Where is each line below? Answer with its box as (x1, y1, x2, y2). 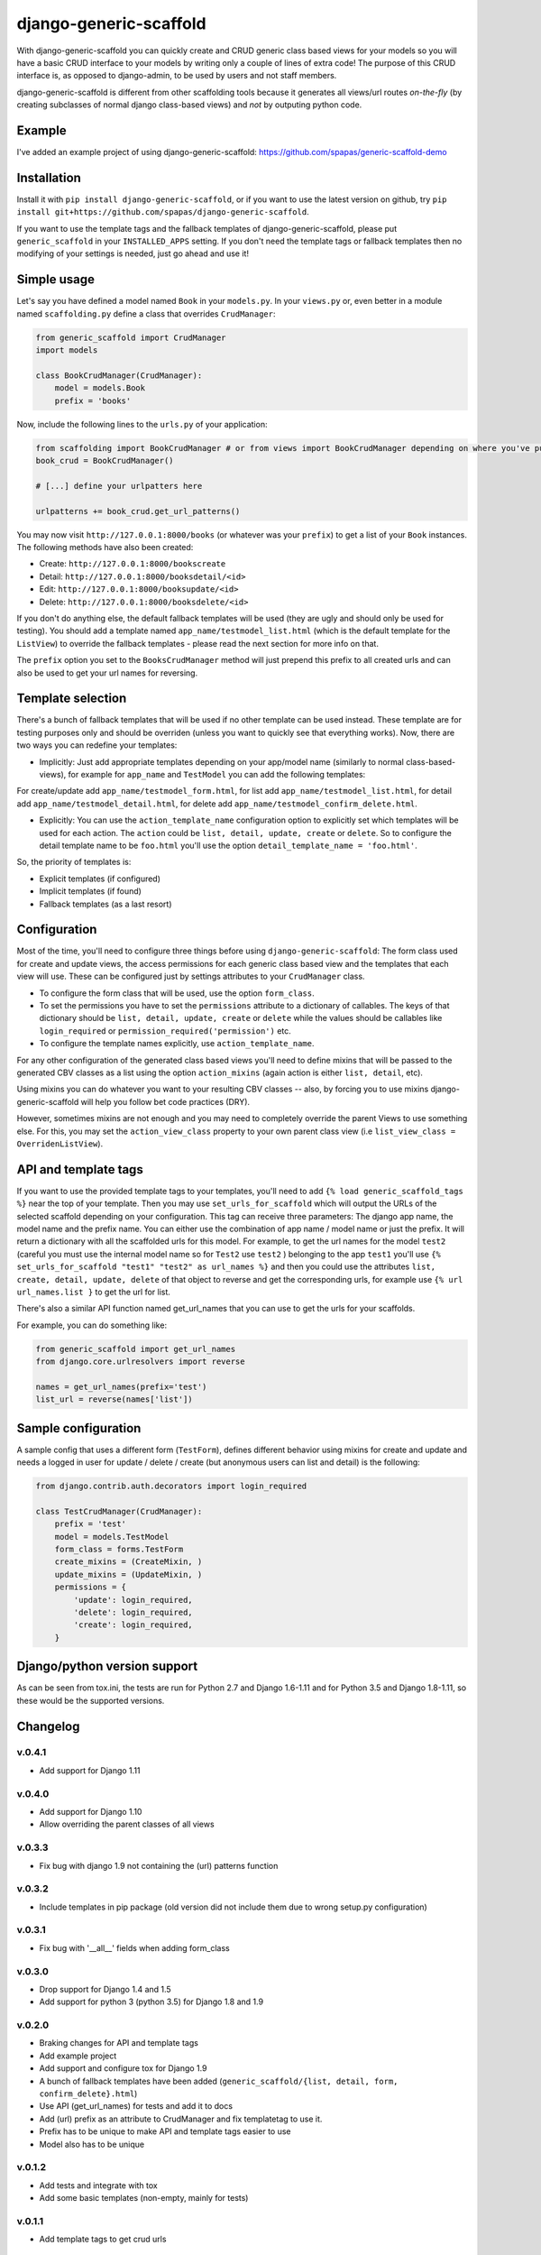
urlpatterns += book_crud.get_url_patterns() (35, 506, 241, 516)
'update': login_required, (73, 1595, 193, 1605)
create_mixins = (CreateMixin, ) (54, 1557, 203, 1567)
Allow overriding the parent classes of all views (39, 1818, 215, 1830)
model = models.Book (54, 383, 146, 393)
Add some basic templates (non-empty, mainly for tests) (39, 2193, 249, 2204)
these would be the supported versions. (16, 1695, 165, 1706)
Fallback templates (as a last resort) (39, 898, 172, 909)
